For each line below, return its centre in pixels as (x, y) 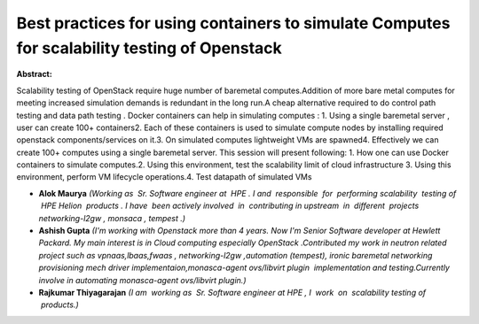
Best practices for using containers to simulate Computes (233, 23)
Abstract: (34, 74)
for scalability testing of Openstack (149, 48)
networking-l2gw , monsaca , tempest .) (112, 218)
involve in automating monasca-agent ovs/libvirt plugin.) (142, 280)
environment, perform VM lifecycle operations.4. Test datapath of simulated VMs (164, 177)
